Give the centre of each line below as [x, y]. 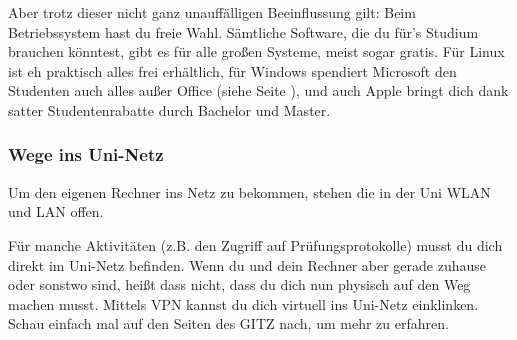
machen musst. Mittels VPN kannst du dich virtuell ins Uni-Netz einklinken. [243, 303]
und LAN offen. [56, 211]
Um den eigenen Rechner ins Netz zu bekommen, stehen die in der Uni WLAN [249, 191]
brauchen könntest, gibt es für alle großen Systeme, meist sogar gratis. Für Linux [256, 51]
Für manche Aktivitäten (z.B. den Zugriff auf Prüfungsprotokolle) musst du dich [255, 244]
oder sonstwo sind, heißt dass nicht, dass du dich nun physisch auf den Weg [239, 284]
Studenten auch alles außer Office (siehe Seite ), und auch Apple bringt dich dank [258, 90]
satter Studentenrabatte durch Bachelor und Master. [169, 109]
